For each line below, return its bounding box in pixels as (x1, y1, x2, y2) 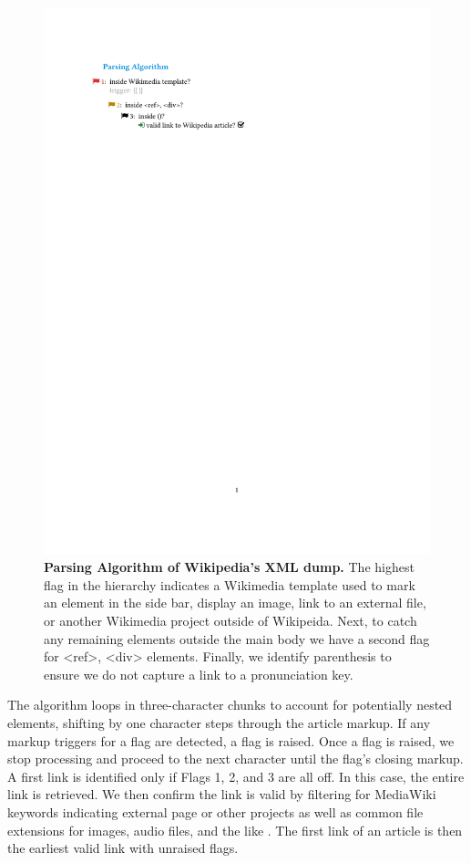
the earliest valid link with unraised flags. (7, 838, 239, 858)
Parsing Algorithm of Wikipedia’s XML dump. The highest (44, 557, 415, 577)
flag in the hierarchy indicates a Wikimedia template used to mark (44, 575, 415, 594)
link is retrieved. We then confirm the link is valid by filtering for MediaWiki (7, 785, 436, 804)
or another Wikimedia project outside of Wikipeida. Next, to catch (44, 611, 417, 630)
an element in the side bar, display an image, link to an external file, (44, 593, 426, 612)
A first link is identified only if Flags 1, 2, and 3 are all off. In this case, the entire (7, 766, 465, 785)
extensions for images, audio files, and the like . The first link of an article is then (7, 820, 463, 839)
